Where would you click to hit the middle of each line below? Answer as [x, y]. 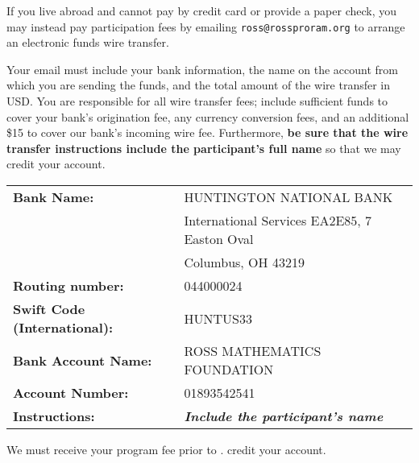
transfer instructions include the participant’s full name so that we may [204, 148]
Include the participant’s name [284, 416]
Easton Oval [219, 239]
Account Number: [71, 393]
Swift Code [49, 309]
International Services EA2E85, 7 [278, 220]
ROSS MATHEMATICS [253, 351]
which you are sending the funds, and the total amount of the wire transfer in [199, 85]
